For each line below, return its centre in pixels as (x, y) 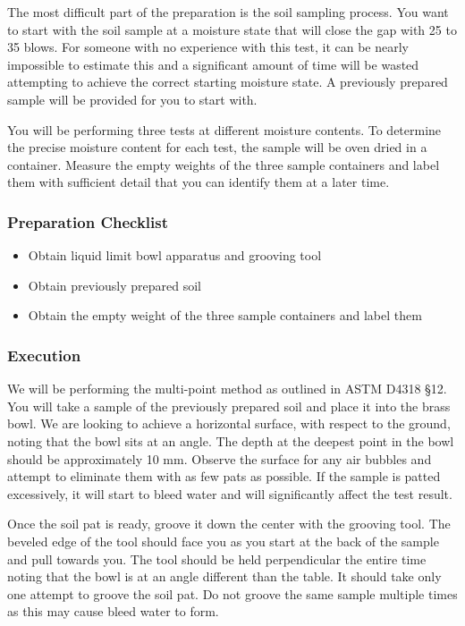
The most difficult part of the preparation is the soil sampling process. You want (228, 12)
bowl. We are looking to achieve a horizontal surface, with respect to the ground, (229, 423)
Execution (44, 355)
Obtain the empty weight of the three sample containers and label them (225, 315)
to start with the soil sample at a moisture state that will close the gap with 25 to (232, 29)
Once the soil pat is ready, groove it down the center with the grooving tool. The (229, 524)
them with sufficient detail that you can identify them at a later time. (199, 182)
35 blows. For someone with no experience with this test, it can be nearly (208, 47)
